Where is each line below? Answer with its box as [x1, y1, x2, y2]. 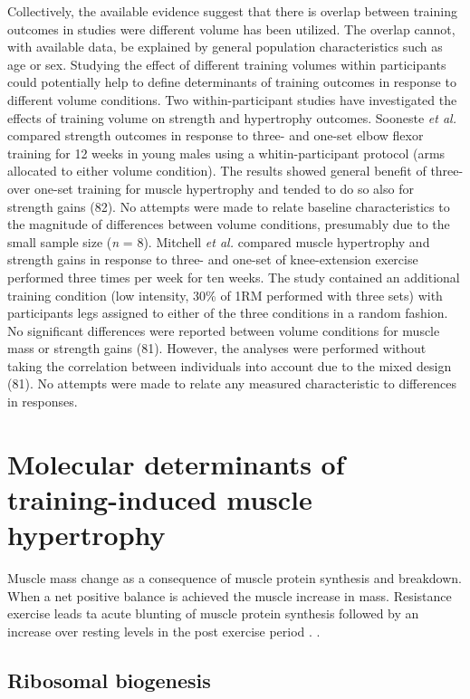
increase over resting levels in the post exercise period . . [7, 621, 321, 640]
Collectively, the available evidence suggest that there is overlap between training [7, 2, 457, 20]
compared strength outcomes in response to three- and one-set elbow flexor [7, 126, 424, 145]
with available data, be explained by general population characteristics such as [7, 37, 443, 56]
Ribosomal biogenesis [7, 665, 211, 694]
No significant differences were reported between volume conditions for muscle [7, 321, 440, 340]
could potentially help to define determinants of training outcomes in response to [7, 72, 456, 91]
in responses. [7, 392, 78, 411]
